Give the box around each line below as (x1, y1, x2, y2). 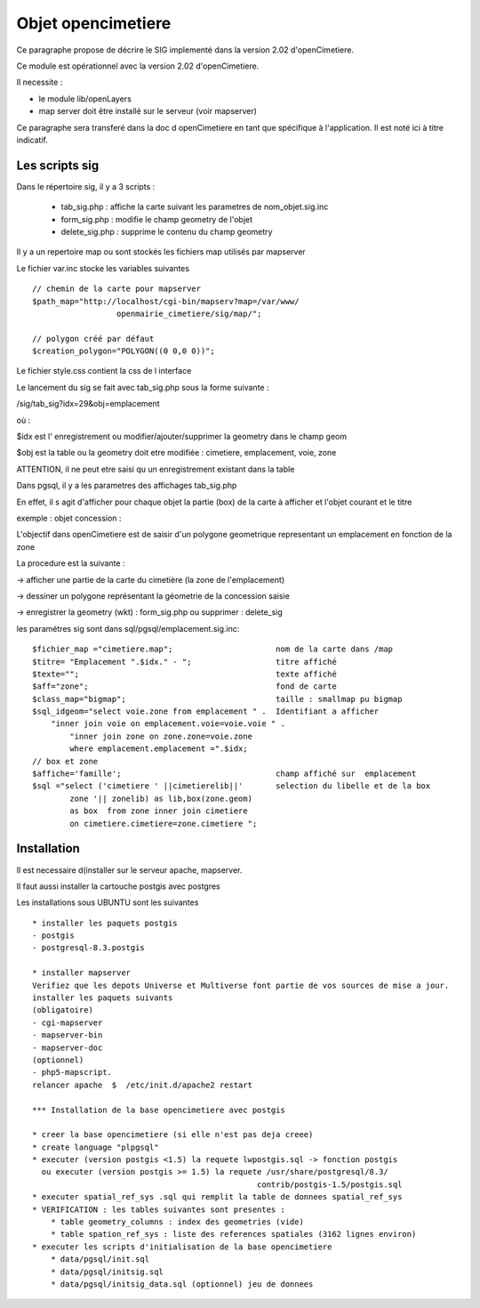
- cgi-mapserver (32, 1017, 103, 1028)
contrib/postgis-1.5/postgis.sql (256, 1179, 403, 1190)
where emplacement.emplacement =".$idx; (69, 744, 248, 754)
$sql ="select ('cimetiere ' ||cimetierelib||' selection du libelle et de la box (32, 781, 431, 791)
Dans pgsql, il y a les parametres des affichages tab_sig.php (16, 480, 237, 491)
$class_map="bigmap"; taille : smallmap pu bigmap (32, 694, 403, 704)
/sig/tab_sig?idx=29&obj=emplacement (16, 399, 160, 409)
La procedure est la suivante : (16, 558, 125, 569)
